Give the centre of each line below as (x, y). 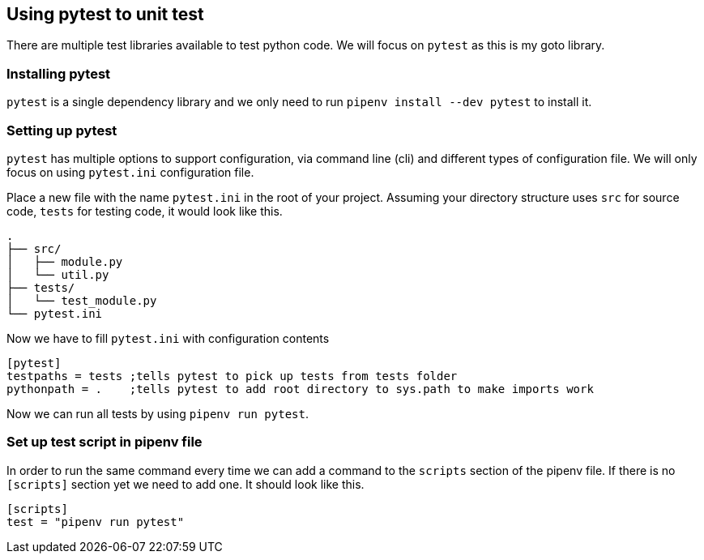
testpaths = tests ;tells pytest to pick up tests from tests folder (232, 376)
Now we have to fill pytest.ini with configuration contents (168, 338)
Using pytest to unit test (105, 14)
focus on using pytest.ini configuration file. (130, 172)
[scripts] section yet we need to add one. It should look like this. (186, 484)
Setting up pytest (62, 130)
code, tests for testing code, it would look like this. (145, 211)
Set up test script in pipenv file (105, 442)
